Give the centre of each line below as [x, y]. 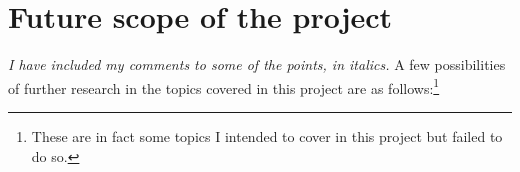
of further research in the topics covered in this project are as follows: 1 [224, 86]
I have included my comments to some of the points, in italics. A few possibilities [257, 64]
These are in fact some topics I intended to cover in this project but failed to [267, 135]
